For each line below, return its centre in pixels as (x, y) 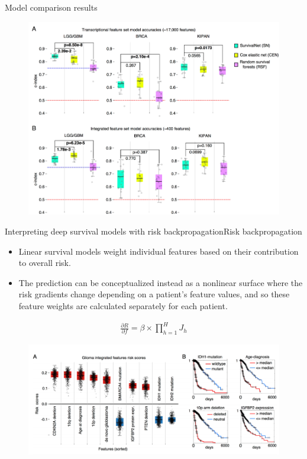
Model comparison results (51, 7)
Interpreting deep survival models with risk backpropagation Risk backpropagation (153, 231)
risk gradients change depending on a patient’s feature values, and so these (154, 294)
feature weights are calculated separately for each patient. (123, 305)
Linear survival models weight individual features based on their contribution (159, 251)
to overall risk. (45, 263)
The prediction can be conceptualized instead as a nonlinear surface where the (161, 282)
